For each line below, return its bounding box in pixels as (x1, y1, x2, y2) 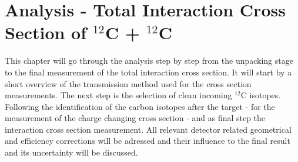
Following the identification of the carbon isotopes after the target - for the (5, 100, 275, 112)
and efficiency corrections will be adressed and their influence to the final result (5, 135, 290, 147)
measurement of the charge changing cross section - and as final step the (5, 112, 266, 124)
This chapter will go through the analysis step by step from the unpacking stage (5, 54, 293, 67)
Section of (5, 20, 87, 44)
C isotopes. (240, 89, 281, 101)
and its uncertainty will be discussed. (5, 146, 138, 158)
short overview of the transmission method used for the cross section (5, 77, 252, 89)
